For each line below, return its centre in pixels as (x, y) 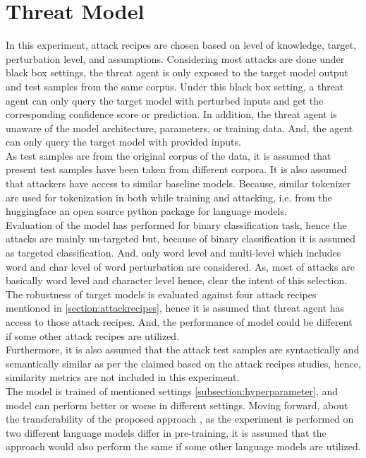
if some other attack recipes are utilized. (93, 335)
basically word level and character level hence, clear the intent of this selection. (177, 280)
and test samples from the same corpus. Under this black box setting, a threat (175, 86)
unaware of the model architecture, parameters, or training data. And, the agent (179, 128)
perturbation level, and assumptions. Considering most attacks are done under (175, 58)
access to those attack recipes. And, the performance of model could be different (179, 322)
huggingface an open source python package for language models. (146, 211)
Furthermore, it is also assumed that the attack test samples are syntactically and (183, 350)
